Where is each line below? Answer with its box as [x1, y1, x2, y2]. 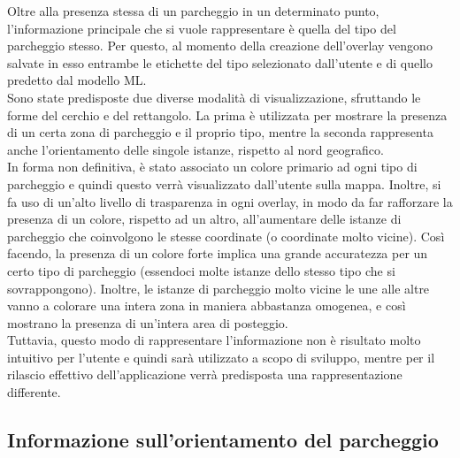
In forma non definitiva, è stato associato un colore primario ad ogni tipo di [7, 157, 418, 176]
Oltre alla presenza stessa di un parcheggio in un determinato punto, [7, 2, 379, 19]
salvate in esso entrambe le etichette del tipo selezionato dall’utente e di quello [7, 53, 433, 72]
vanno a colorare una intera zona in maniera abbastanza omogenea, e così [7, 296, 406, 315]
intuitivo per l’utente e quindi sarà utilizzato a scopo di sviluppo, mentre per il [7, 347, 435, 366]
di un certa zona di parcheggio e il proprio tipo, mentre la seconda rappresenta [7, 123, 433, 141]
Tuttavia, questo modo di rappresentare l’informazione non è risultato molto [7, 331, 421, 349]
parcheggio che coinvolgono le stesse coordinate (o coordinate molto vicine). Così [7, 226, 445, 245]
